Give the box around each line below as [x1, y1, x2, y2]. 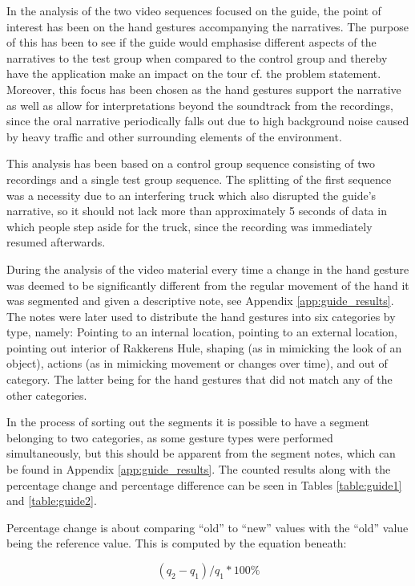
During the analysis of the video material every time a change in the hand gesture [6, 260, 409, 277]
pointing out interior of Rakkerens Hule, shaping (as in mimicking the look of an [6, 339, 402, 356]
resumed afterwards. [6, 234, 106, 250]
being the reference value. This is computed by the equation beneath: [6, 535, 347, 551]
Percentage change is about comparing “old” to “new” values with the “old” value [6, 519, 409, 535]
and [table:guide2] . [6, 492, 97, 509]
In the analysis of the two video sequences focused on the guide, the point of [6, 2, 381, 18]
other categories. [6, 386, 87, 403]
